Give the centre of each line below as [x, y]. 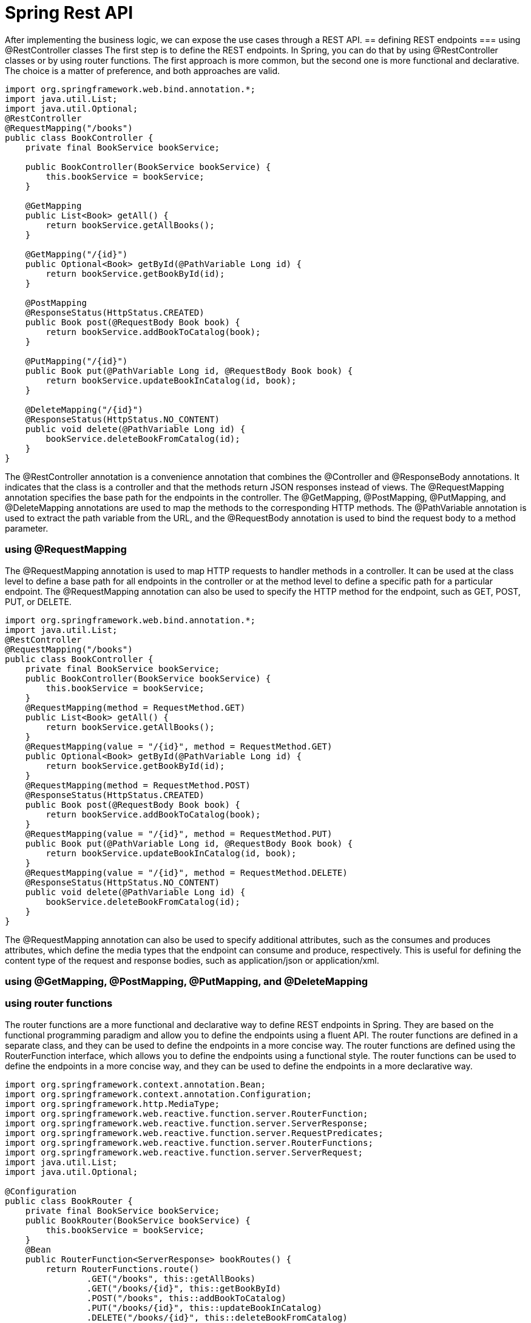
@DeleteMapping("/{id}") [84, 409]
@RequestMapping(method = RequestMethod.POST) [138, 785]
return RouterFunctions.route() [123, 1269]
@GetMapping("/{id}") [76, 254]
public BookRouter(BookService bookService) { [138, 1220]
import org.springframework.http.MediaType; [113, 1104]
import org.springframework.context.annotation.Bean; [135, 1084]
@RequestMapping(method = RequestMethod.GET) [135, 707]
